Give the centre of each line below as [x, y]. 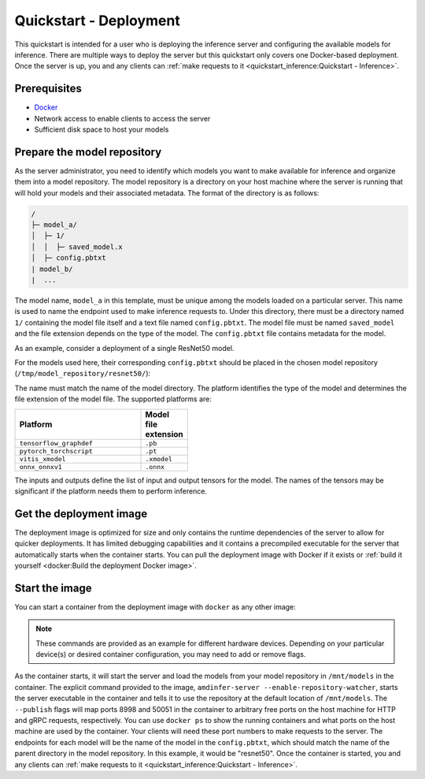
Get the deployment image [81, 514]
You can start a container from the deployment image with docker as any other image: [155, 606]
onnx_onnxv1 [41, 466]
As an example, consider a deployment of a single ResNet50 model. [124, 348]
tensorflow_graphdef [56, 443]
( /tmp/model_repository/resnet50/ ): [83, 374]
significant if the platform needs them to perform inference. [111, 491]
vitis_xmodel [42, 458]
